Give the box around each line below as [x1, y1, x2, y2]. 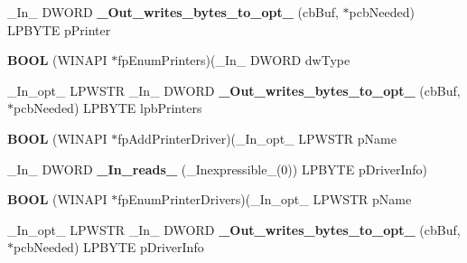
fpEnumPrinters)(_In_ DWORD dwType [117, 51, 350, 70]
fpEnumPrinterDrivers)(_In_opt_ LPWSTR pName [117, 190, 412, 209]
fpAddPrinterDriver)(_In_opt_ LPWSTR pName [117, 128, 397, 147]
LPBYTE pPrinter [7, 20, 111, 39]
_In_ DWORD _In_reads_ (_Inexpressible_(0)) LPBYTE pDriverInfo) [7, 159, 428, 178]
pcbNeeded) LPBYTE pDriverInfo [14, 238, 204, 257]
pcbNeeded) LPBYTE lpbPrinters [14, 99, 202, 117]
